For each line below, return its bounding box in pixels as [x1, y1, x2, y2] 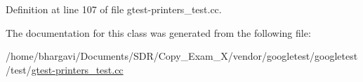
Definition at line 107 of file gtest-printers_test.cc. [6, 2, 222, 16]
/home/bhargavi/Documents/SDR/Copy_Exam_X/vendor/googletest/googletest [6, 49, 358, 63]
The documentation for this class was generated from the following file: [6, 25, 311, 40]
